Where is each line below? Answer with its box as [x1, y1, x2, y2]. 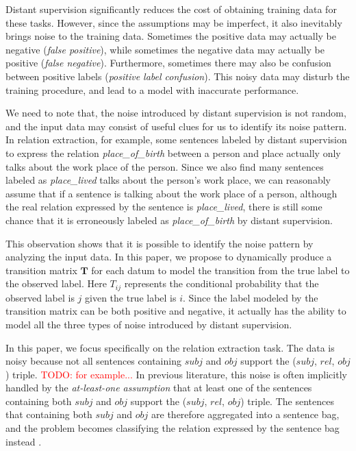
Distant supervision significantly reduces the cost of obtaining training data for [5, 2, 337, 16]
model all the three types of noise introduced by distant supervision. [5, 317, 292, 331]
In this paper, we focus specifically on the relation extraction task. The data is [5, 340, 335, 354]
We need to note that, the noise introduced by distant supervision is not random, [5, 106, 346, 120]
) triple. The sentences [240, 393, 334, 408]
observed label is [5, 290, 75, 304]
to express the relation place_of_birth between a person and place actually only [5, 145, 341, 160]
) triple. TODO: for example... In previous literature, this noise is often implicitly [5, 367, 347, 381]
